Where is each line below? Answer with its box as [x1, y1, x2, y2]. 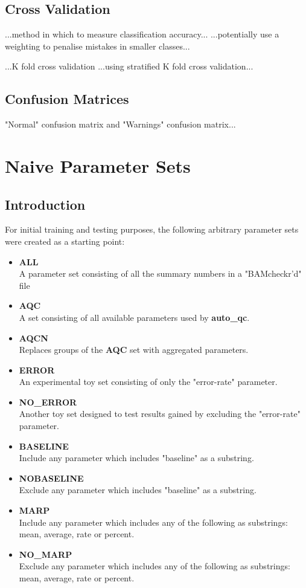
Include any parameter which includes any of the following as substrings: [19, 515, 288, 528]
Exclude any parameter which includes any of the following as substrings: [19, 560, 290, 572]
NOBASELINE [19, 471, 84, 484]
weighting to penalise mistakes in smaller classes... [5, 39, 190, 52]
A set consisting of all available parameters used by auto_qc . [19, 311, 250, 323]
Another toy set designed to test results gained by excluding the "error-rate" [19, 407, 301, 420]
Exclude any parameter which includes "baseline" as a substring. [19, 483, 257, 496]
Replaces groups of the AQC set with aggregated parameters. [19, 343, 249, 356]
